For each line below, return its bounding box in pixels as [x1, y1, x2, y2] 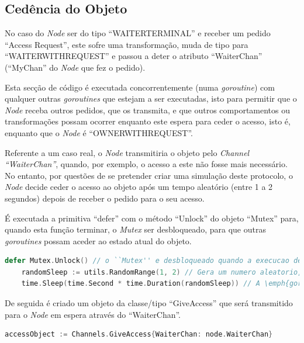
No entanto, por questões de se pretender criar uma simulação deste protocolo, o [5, 169, 293, 181]
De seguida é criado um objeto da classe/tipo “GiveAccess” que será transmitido [5, 297, 293, 309]
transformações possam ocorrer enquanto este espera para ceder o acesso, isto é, [5, 115, 291, 127]
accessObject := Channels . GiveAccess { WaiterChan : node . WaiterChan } [5, 330, 273, 339]
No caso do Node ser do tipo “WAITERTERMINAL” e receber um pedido [5, 27, 271, 39]
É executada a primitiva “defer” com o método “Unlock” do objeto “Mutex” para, [5, 212, 299, 224]
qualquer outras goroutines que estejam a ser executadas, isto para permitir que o [5, 92, 297, 105]
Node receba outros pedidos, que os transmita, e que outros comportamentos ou [5, 103, 291, 116]
